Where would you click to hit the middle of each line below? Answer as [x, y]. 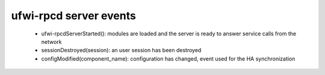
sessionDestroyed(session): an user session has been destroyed [121, 50]
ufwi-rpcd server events [74, 16]
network [51, 41]
